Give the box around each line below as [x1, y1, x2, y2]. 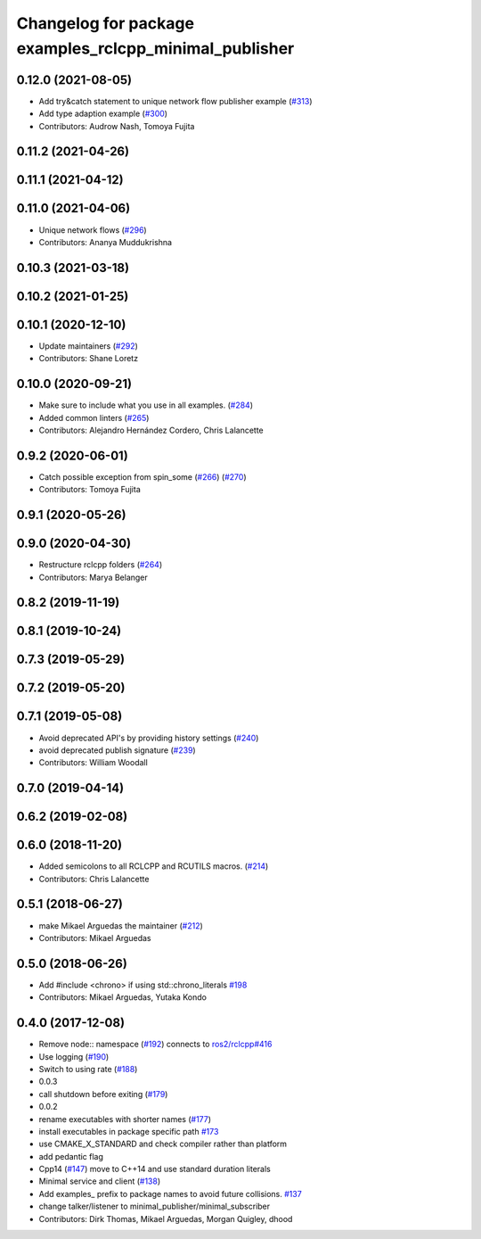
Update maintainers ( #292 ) [38, 340, 138, 351]
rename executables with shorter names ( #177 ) [38, 1113, 212, 1124]
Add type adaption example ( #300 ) [38, 108, 168, 120]
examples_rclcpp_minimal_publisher [16, 38, 295, 58]
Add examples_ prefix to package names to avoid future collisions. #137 [38, 1188, 302, 1199]
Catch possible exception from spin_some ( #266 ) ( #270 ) [38, 471, 247, 482]
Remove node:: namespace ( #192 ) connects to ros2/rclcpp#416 [38, 1039, 273, 1050]
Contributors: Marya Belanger [38, 572, 149, 582]
